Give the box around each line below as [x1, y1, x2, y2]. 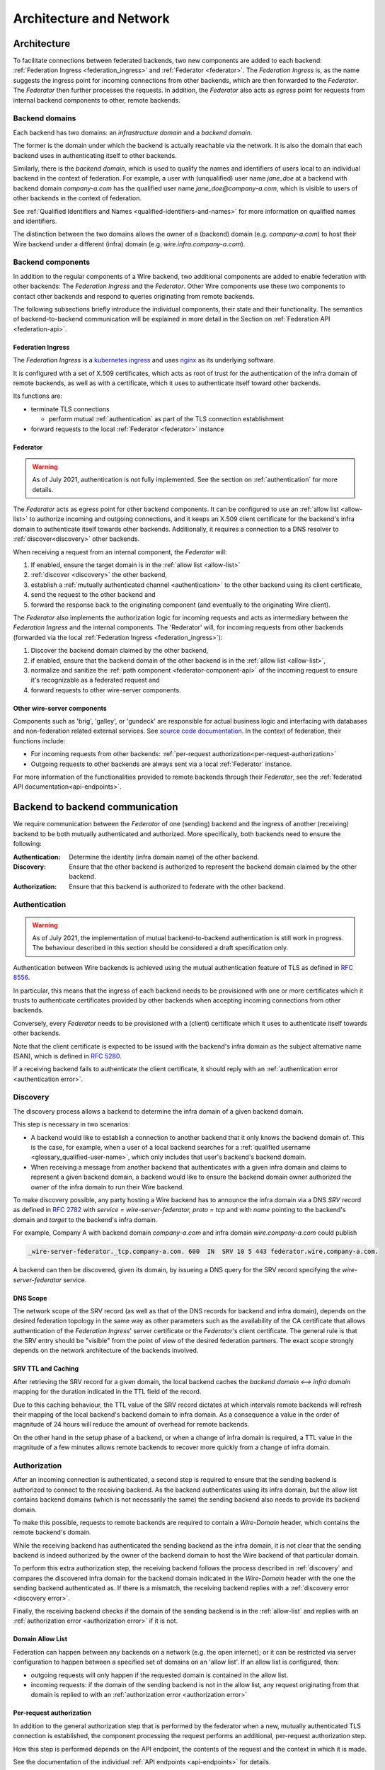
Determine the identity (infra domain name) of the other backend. [69, 852, 260, 861]
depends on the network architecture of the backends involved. [13, 1346, 199, 1355]
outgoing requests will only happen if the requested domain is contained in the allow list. [30, 1671, 289, 1679]
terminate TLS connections [30, 404, 110, 413]
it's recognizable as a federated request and [30, 676, 160, 685]
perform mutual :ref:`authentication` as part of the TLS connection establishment [48, 415, 285, 423]
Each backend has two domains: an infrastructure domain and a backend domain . [13, 128, 253, 137]
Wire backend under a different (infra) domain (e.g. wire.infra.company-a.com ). [13, 239, 246, 248]
